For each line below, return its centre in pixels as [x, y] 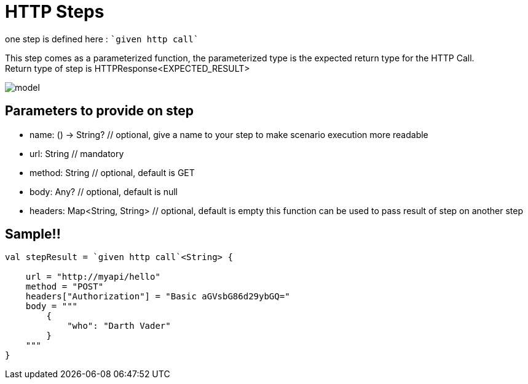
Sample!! [33, 234]
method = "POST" [65, 287]
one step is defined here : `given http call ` [102, 39]
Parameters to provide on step [99, 111]
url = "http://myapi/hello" [93, 277]
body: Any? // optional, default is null [104, 191]
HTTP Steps [55, 12]
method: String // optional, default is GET [112, 172]
